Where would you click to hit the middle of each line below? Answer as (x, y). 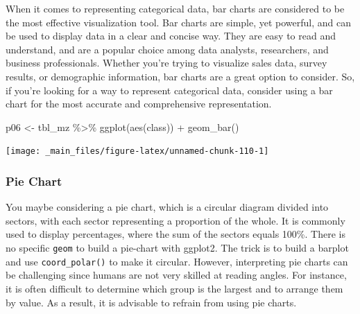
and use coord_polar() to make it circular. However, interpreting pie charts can (177, 261)
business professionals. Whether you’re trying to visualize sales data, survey (166, 63)
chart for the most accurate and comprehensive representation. (139, 104)
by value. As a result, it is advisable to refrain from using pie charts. (151, 302)
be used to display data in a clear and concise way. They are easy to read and (171, 36)
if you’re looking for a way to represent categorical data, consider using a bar (169, 90)
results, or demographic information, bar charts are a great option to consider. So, (180, 76)
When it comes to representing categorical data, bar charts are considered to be (175, 8)
